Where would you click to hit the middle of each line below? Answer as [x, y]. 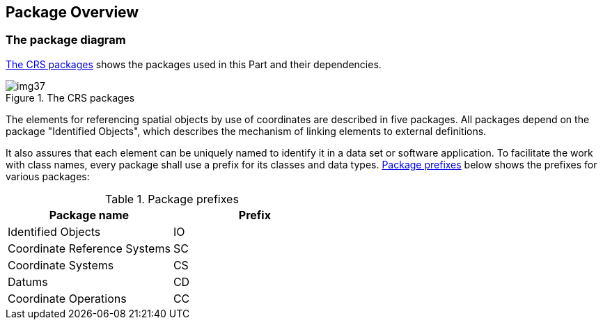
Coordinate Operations [67, 298]
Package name [89, 215]
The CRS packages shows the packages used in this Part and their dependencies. [194, 64]
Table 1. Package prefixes [172, 199]
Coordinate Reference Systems [89, 248]
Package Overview [72, 12]
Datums [28, 282]
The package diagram [66, 40]
